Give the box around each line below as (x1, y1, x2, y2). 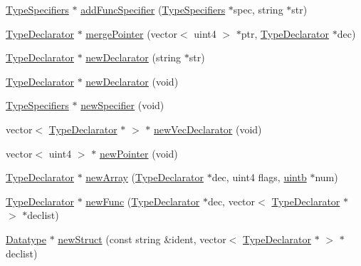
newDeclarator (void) (85, 73, 179, 88)
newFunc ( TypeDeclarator (85, 193, 200, 208)
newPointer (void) (99, 145, 178, 160)
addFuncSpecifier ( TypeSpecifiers (80, 2, 226, 16)
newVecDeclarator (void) (154, 121, 262, 136)
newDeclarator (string (85, 50, 182, 65)
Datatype (6, 231, 46, 246)
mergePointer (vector (85, 26, 177, 41)
